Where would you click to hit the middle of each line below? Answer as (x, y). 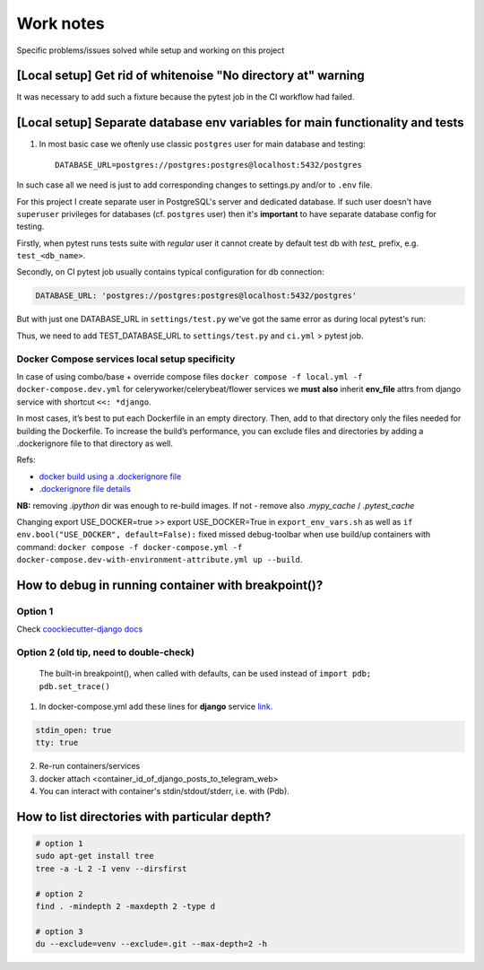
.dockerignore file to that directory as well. (95, 443)
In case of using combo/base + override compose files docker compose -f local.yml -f (190, 376)
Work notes (60, 23)
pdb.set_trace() (75, 686)
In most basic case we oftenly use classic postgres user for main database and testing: (202, 144)
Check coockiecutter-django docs (80, 629)
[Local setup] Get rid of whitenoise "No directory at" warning (190, 76)
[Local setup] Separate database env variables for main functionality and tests (241, 122)
